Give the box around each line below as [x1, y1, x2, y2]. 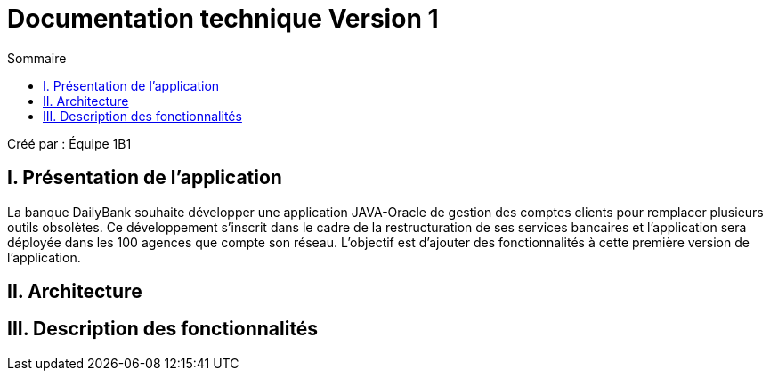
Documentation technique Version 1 [7, 4, 439, 34]
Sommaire [7, 50, 67, 66]
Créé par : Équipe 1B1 [7, 135, 132, 151]
